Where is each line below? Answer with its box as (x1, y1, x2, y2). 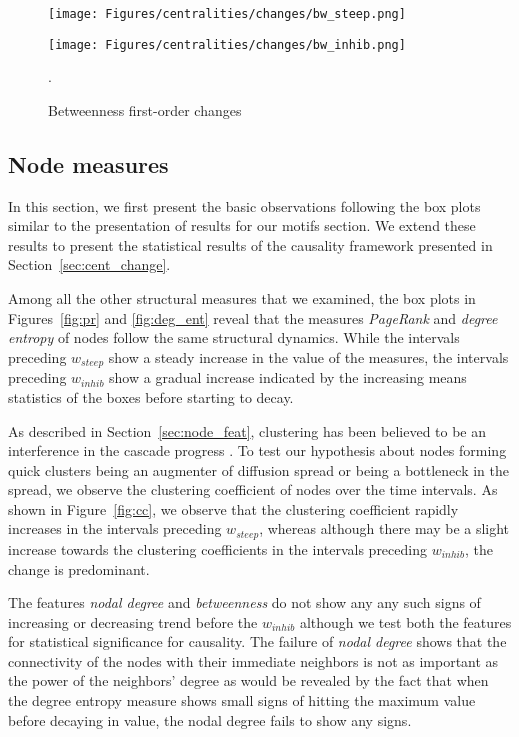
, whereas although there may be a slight (259, 518, 510, 539)
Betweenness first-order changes (48, 99, 242, 120)
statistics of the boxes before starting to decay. (8, 386, 294, 407)
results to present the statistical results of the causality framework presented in (8, 234, 493, 255)
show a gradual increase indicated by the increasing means (109, 367, 467, 388)
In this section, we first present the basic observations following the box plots (8, 195, 481, 216)
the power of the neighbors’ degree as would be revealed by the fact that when (8, 670, 489, 691)
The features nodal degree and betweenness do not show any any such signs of (8, 592, 481, 613)
